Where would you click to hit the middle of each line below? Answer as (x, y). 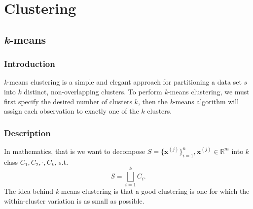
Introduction (30, 64)
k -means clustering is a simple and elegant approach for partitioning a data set (123, 82)
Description (27, 133)
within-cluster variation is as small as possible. (74, 201)
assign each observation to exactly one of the (72, 111)
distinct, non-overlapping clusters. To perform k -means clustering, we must (137, 91)
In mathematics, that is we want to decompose (75, 151)
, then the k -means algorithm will (188, 101)
